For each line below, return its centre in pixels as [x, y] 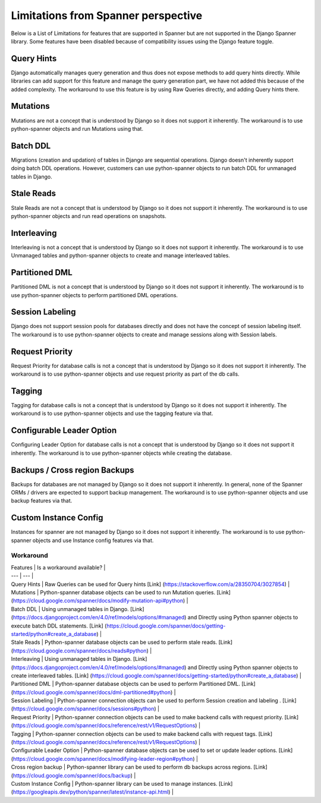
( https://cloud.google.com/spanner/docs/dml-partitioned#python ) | [93, 692]
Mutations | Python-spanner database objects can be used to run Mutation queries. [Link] [121, 592]
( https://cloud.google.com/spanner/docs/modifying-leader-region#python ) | [105, 758]
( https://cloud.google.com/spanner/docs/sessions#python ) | [85, 709]
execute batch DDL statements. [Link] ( [59, 626]
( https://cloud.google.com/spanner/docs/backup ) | [73, 775]
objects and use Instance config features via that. [93, 540]
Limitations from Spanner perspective [107, 15]
